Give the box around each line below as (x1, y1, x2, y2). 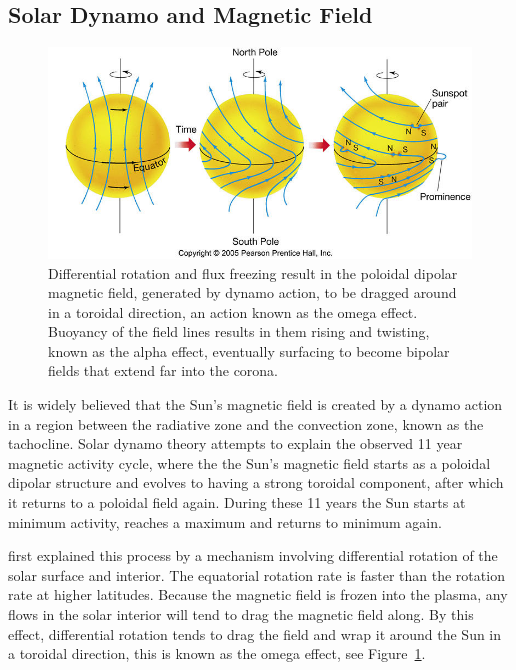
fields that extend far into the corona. (48, 360, 279, 381)
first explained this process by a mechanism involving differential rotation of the (8, 545, 498, 566)
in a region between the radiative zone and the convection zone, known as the (8, 413, 484, 434)
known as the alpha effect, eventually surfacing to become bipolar (48, 340, 450, 361)
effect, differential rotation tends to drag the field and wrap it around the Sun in (8, 623, 502, 644)
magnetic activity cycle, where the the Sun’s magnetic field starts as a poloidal (8, 452, 491, 473)
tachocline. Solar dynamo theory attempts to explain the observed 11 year (8, 433, 463, 454)
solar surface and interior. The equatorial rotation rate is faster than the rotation (8, 564, 505, 585)
